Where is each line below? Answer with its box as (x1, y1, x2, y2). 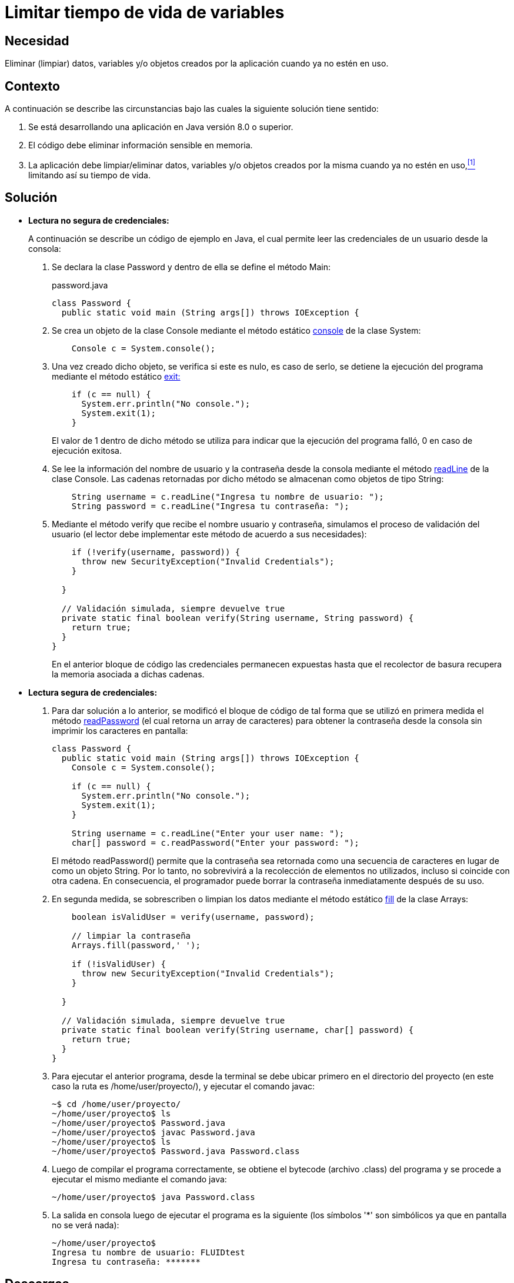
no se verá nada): (52, 1219, 119, 1230)
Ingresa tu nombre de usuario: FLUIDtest (52, 1247, 245, 1257)
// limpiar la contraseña (71, 930, 191, 940)
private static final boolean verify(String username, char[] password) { (61, 1025, 414, 1035)
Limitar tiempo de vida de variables (5, 2, 285, 22)
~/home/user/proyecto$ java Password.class (52, 1192, 255, 1202)
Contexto (5, 78, 60, 94)
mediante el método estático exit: (52, 371, 181, 381)
